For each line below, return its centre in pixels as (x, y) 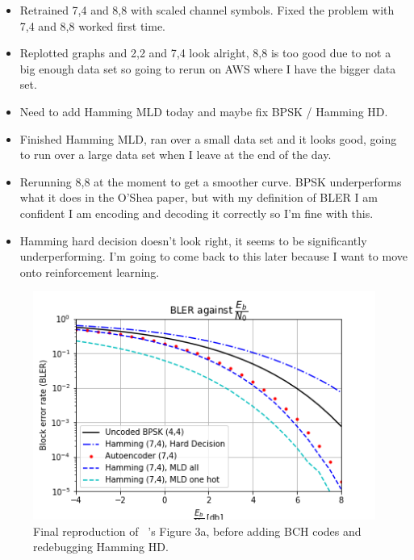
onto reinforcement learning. (90, 272)
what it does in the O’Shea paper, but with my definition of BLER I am (199, 197)
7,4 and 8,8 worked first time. (93, 25)
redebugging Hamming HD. (101, 547)
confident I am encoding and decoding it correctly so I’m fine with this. (197, 213)
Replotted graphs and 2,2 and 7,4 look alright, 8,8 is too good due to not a (205, 53)
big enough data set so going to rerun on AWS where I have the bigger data (208, 68)
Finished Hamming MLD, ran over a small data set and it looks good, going (208, 138)
